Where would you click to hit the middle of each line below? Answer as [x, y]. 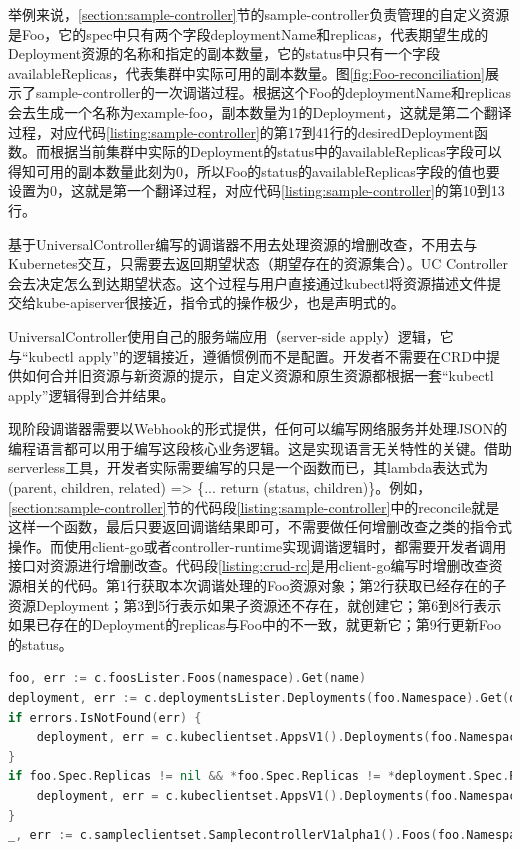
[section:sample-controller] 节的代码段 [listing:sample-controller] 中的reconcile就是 [254, 506]
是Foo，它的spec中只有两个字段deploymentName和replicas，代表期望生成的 [248, 33]
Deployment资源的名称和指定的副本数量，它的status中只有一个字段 [224, 53]
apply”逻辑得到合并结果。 [91, 394]
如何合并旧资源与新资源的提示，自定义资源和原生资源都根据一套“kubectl [257, 375]
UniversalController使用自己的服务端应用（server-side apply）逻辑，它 [231, 335]
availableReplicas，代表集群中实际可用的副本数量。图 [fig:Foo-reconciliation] [246, 72]
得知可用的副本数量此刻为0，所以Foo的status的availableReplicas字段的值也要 [254, 170]
